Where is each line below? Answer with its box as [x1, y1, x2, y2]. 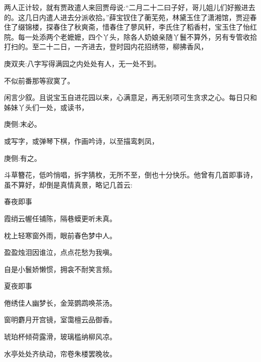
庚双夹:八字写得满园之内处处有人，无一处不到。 [4, 58, 161, 68]
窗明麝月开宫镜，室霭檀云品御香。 [4, 314, 116, 325]
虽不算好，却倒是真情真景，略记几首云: [4, 179, 133, 190]
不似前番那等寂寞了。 [4, 75, 74, 85]
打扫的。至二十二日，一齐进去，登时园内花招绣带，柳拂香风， [4, 41, 208, 52]
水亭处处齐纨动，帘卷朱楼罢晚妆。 [4, 348, 116, 358]
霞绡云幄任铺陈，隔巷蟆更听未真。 [4, 213, 116, 223]
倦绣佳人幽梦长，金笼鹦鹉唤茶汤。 [4, 297, 116, 308]
